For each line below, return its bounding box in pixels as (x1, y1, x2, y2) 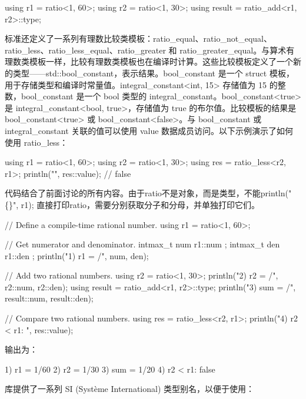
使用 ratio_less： (5, 136, 68, 148)
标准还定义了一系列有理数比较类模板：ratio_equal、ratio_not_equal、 (5, 32, 272, 45)
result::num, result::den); (5, 292, 94, 304)
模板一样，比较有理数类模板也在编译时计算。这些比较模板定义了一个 (29, 55, 293, 68)
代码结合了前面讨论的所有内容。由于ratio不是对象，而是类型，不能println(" (5, 187, 292, 199)
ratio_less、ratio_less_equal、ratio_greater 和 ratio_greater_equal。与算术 (5, 43, 287, 56)
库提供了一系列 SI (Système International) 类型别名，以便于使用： (5, 383, 255, 395)
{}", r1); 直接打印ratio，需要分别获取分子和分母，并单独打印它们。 (5, 198, 260, 210)
